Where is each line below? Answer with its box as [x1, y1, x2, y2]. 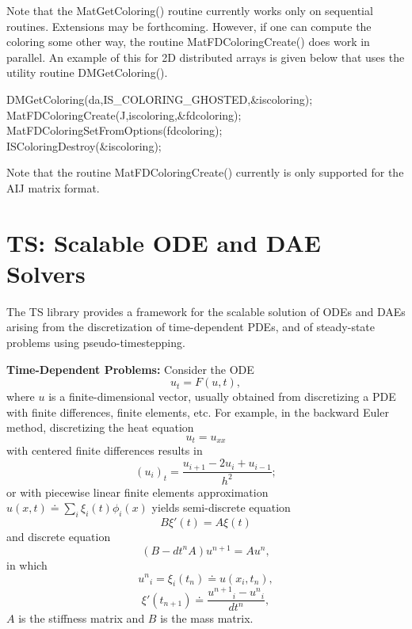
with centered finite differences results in [6, 442, 203, 459]
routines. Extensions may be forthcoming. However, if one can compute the [6, 17, 372, 34]
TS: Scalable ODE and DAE [6, 226, 321, 258]
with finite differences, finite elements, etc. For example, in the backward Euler [6, 403, 389, 420]
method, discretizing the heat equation [6, 419, 194, 436]
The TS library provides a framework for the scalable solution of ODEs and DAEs [6, 303, 406, 319]
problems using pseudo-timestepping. [6, 334, 185, 351]
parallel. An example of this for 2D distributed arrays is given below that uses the [6, 48, 405, 65]
